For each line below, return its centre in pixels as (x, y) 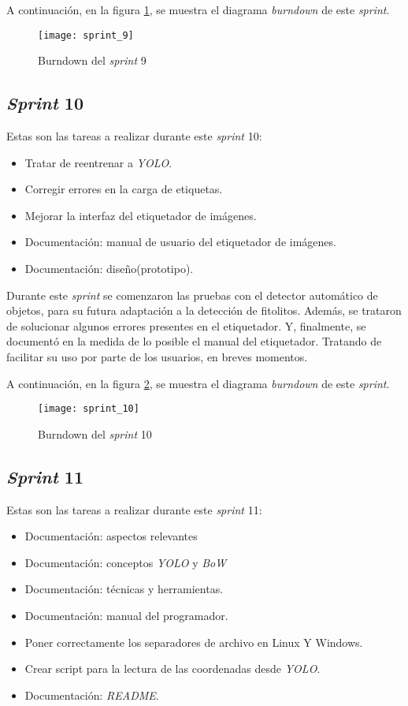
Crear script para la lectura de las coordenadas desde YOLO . (172, 669)
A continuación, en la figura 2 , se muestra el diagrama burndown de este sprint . (198, 383)
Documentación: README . (92, 695)
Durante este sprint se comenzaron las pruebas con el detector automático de (192, 295)
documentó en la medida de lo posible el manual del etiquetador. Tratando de (194, 341)
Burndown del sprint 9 (92, 60)
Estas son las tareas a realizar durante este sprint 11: (134, 509)
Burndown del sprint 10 (95, 433)
